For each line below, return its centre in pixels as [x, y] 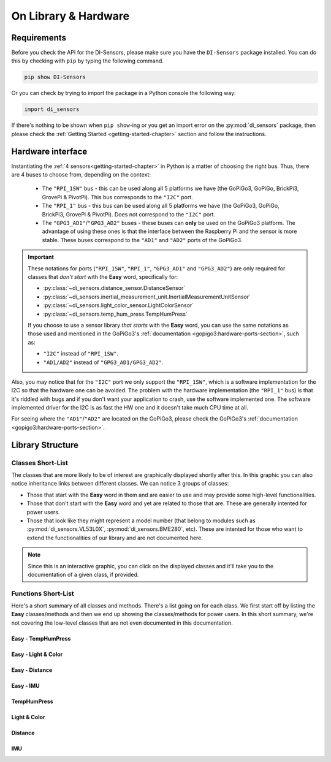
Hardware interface [49, 151]
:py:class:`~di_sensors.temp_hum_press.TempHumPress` [116, 314]
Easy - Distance [32, 670]
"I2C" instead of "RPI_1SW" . [81, 354]
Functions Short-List [43, 593]
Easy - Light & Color [37, 654]
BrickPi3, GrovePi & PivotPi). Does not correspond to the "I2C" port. [129, 214]
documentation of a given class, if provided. [83, 574]
